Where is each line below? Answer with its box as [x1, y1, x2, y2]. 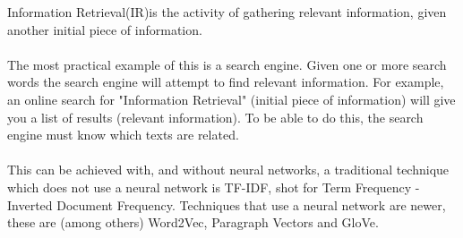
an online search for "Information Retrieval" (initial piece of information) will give [7, 89, 456, 108]
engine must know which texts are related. [7, 125, 239, 144]
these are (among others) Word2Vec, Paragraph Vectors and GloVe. [7, 213, 379, 232]
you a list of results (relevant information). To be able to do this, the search [7, 107, 424, 126]
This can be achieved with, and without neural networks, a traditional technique [7, 160, 450, 179]
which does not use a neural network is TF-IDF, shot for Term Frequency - [7, 177, 420, 196]
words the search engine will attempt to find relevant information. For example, [7, 72, 444, 91]
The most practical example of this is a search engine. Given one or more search [7, 55, 447, 73]
